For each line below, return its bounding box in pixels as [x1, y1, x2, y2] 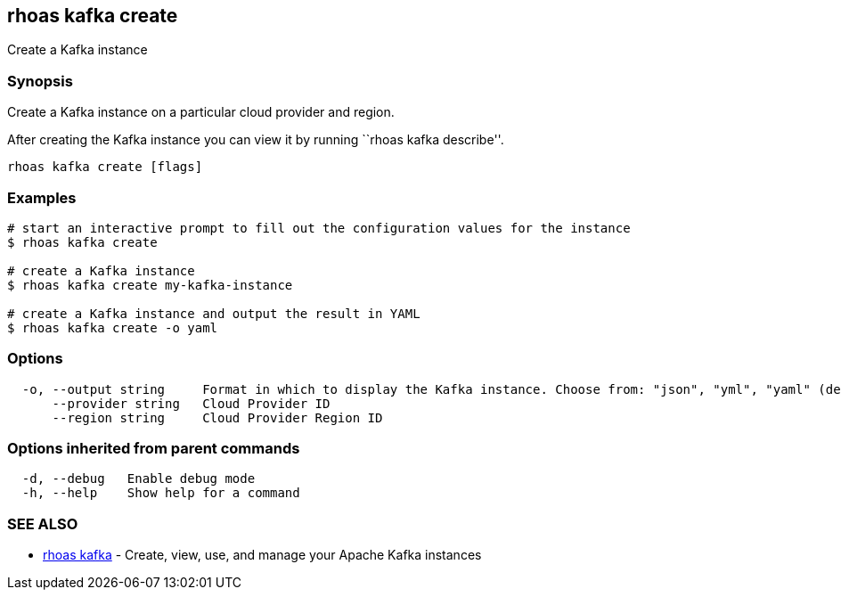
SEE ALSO [7, 514, 78, 533]
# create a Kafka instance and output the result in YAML [7, 306, 420, 321]
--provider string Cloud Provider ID [52, 396, 331, 411]
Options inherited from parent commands [7, 439, 300, 458]
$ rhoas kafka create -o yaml [7, 320, 218, 335]
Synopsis [7, 71, 73, 90]
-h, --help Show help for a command [21, 486, 300, 501]
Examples [7, 188, 77, 207]
